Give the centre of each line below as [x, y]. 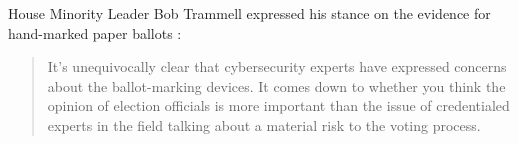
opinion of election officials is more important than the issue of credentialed [278, 105]
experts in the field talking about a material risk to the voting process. [264, 124]
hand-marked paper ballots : [95, 32]
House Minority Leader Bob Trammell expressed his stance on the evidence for [249, 13]
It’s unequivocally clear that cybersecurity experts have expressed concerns [277, 66]
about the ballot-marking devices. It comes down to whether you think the [276, 85]
